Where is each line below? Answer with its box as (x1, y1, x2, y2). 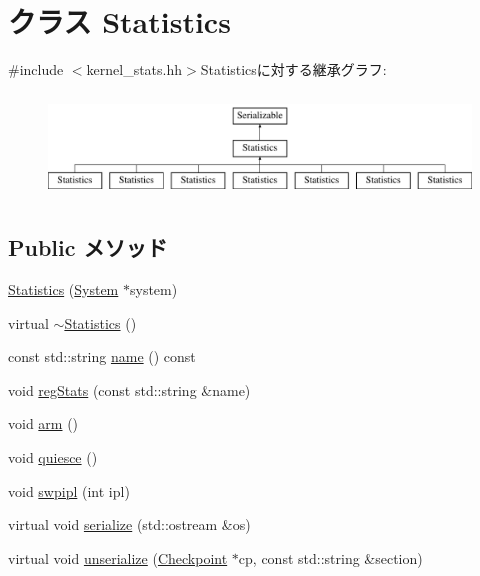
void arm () (8, 413, 79, 434)
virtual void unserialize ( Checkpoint (8, 547, 228, 568)
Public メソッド (8, 232, 168, 263)
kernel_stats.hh (86, 59, 183, 80)
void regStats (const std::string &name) (8, 379, 251, 400)
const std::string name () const (8, 346, 196, 367)
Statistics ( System (8, 278, 119, 299)
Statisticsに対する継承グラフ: (200, 59, 387, 80)
